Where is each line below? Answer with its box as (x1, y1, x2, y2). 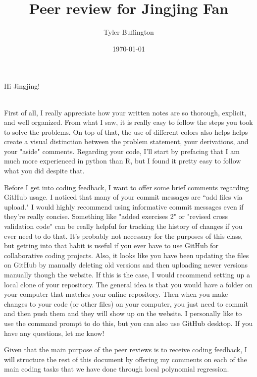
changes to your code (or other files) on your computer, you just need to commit (4, 298, 249, 309)
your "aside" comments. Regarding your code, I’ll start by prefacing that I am (4, 146, 240, 156)
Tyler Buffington (103, 27, 154, 37)
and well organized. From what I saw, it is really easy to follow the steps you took (4, 117, 253, 127)
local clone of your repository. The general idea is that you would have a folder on (4, 279, 253, 289)
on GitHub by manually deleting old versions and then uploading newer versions (4, 260, 248, 270)
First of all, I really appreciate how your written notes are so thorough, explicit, (4, 107, 247, 117)
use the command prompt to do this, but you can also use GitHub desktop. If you (4, 318, 253, 328)
